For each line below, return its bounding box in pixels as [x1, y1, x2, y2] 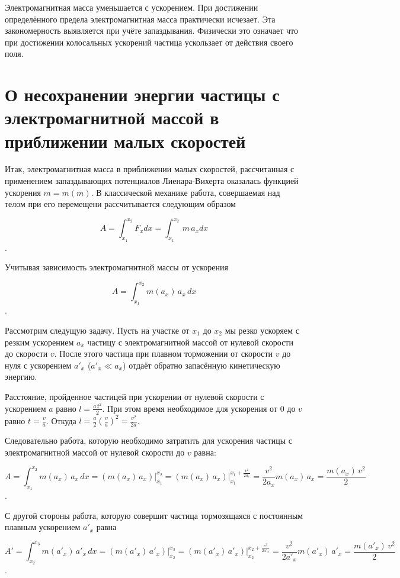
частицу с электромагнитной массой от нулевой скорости [87, 335, 293, 348]
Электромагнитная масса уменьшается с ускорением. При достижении [5, 1, 258, 13]
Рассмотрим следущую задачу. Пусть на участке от [5, 324, 190, 337]
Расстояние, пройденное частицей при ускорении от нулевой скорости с [5, 390, 264, 402]
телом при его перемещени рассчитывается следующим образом [5, 198, 236, 210]
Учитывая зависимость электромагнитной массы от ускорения [5, 261, 228, 273]
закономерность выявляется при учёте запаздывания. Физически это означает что [5, 24, 298, 37]
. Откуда [46, 414, 76, 426]
